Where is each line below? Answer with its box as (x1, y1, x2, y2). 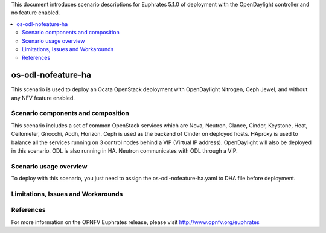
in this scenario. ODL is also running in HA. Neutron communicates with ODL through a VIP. (11, 147, 238, 154)
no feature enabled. (11, 9, 60, 16)
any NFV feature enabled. (11, 94, 75, 101)
